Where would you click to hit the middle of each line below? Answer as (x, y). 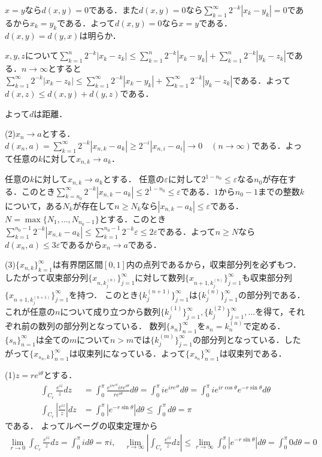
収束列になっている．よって (131, 353)
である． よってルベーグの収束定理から (81, 425)
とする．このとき (133, 218)
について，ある (34, 205)
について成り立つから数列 (110, 312)
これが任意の (30, 312)
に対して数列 (160, 277)
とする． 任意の (134, 179)
